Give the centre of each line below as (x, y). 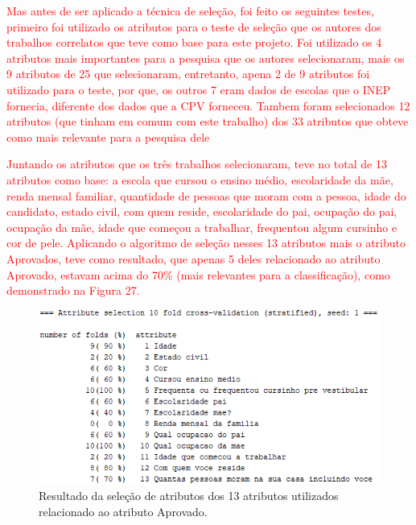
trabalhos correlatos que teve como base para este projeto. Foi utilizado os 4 (194, 42)
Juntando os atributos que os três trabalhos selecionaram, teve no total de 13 (197, 164)
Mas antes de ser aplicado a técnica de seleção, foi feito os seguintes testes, (190, 10)
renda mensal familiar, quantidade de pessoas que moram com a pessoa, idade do (206, 195)
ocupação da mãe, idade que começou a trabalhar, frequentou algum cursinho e (202, 227)
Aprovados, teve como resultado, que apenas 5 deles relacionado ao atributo (194, 258)
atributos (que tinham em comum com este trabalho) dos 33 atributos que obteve (208, 121)
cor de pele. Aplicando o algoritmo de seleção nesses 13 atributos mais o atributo (206, 243)
